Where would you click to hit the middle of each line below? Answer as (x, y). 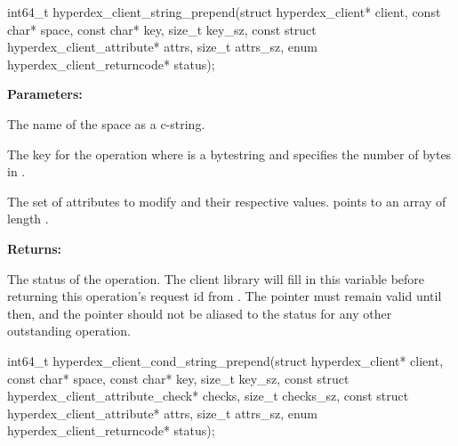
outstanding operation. (69, 331)
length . (28, 219)
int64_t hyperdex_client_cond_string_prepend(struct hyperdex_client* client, (225, 360)
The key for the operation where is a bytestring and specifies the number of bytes (229, 154)
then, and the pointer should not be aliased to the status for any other (200, 313)
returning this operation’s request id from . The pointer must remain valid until (225, 296)
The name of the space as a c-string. (106, 123)
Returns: (35, 248)
